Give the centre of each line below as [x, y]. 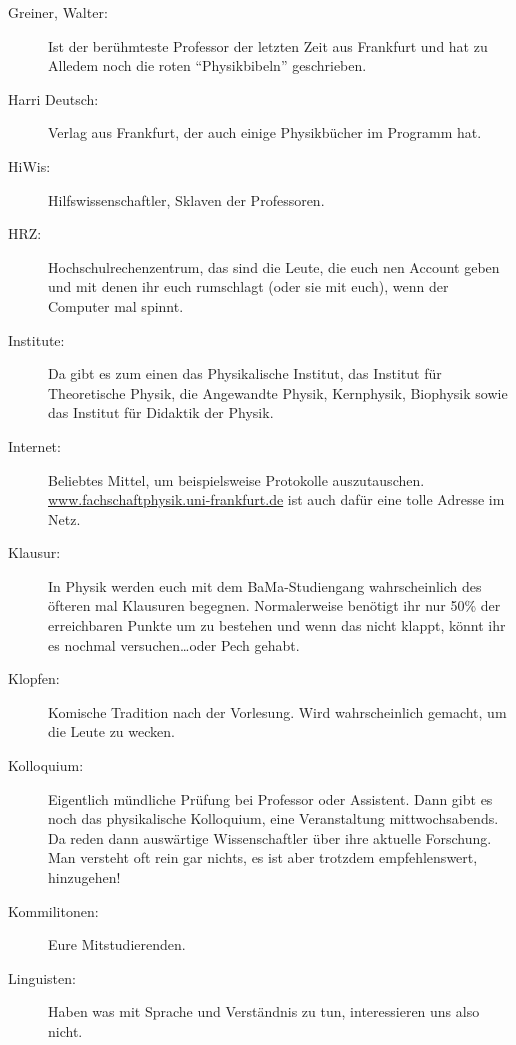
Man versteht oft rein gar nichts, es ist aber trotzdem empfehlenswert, [263, 857]
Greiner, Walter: [58, 12]
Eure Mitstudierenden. [117, 944]
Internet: [34, 445]
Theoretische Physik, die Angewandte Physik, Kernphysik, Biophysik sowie [278, 392]
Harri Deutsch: [53, 98]
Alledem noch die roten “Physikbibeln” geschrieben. [207, 65]
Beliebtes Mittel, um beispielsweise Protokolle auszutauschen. [236, 479]
